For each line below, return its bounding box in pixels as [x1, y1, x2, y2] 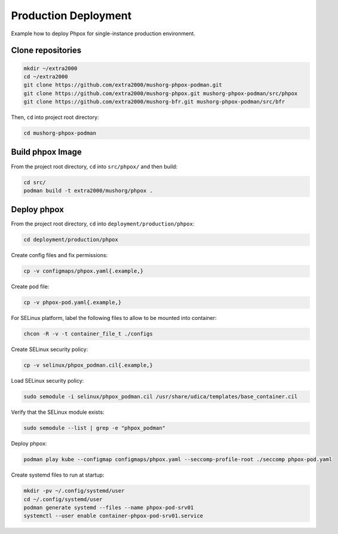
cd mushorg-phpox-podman [23, 130, 97, 137]
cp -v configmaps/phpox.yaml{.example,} [23, 268, 143, 274]
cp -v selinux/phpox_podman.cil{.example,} [23, 362, 153, 369]
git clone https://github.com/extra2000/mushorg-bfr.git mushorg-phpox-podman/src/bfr [23, 99, 285, 105]
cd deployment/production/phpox [23, 236, 119, 243]
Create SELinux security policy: [11, 346, 88, 353]
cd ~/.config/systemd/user [23, 496, 103, 502]
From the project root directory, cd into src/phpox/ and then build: [11, 163, 178, 170]
